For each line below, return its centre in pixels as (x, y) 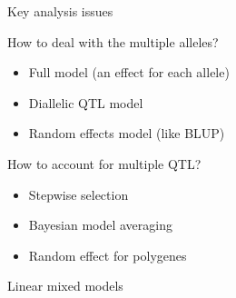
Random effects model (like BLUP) (127, 133)
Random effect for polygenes (108, 255)
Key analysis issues (60, 11)
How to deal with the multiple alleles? (113, 41)
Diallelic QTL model (86, 102)
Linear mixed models (65, 286)
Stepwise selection (79, 194)
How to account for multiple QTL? (104, 163)
